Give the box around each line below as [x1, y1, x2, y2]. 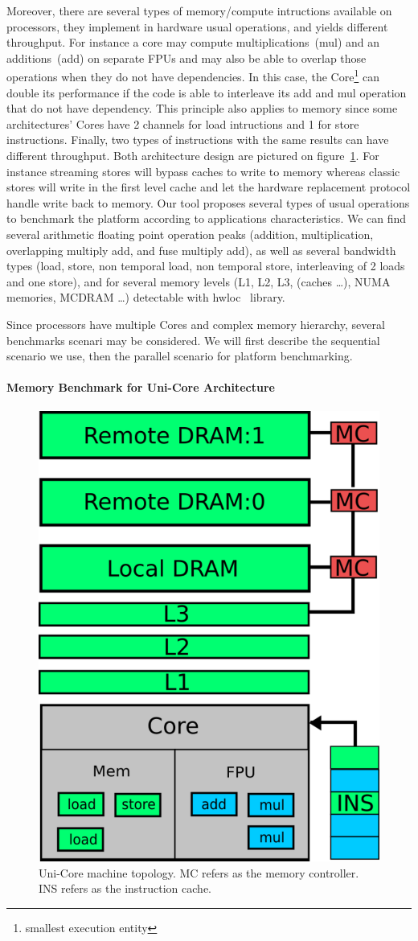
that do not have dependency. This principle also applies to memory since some [6, 100, 398, 117]
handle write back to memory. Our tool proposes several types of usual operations [6, 194, 410, 211]
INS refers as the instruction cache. [39, 880, 211, 897]
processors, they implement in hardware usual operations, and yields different [6, 18, 388, 35]
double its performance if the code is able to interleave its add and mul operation [6, 84, 407, 101]
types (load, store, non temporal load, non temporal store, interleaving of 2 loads [6, 257, 405, 274]
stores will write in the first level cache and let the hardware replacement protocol [6, 179, 411, 195]
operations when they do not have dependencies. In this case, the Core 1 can [6, 66, 379, 85]
